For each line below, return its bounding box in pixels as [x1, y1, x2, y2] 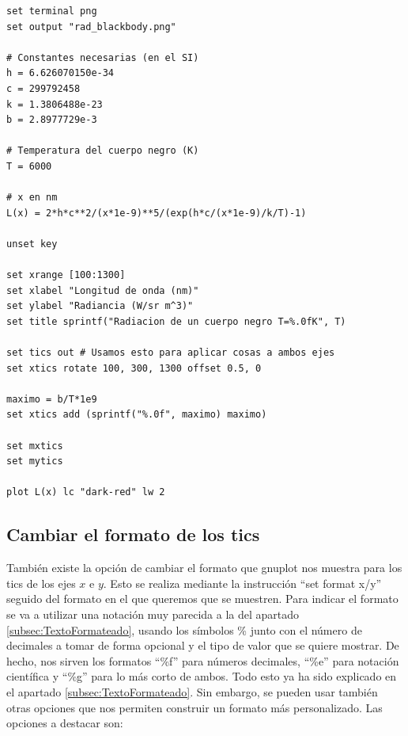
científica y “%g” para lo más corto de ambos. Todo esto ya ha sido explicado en [6, 668, 397, 685]
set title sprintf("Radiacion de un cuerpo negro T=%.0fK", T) [6, 315, 346, 327]
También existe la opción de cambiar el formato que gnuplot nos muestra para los [6, 559, 402, 576]
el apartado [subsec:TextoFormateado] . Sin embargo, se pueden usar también [6, 683, 378, 700]
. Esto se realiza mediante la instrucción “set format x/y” [103, 574, 382, 591]
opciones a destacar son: [6, 715, 123, 731]
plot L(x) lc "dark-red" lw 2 [6, 486, 165, 498]
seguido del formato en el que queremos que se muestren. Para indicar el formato [6, 590, 399, 607]
